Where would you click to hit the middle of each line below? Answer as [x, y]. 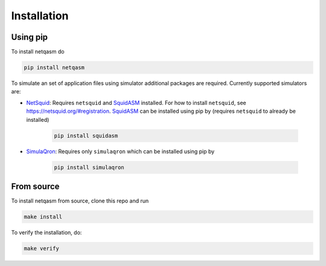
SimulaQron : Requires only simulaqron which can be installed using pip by [120, 151]
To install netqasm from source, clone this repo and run [80, 201]
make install [43, 217]
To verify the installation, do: [46, 233]
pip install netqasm [54, 68]
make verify [42, 248]
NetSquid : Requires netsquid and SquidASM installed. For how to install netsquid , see [136, 103]
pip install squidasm [86, 135]
